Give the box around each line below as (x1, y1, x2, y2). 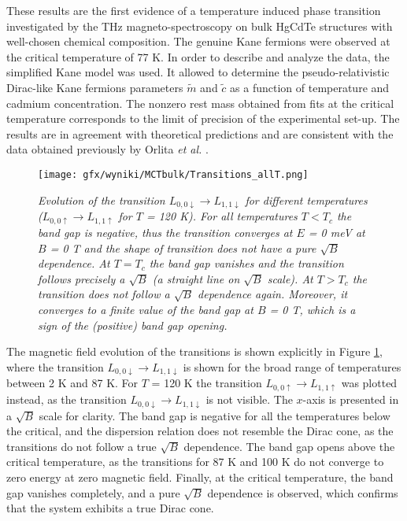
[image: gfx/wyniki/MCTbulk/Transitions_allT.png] (38, 168, 309, 180)
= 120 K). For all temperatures (146, 208, 298, 224)
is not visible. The (205, 391, 293, 408)
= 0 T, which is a (269, 301, 356, 317)
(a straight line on (152, 270, 240, 286)
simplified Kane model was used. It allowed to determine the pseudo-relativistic (6, 64, 390, 80)
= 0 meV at (308, 224, 365, 240)
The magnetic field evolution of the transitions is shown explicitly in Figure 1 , (6, 343, 383, 360)
